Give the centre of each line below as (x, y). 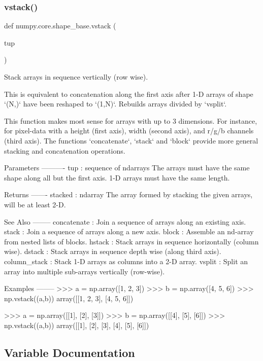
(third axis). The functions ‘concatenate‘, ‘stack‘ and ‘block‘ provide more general (131, 140)
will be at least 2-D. (35, 204)
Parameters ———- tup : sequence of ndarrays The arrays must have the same (127, 168)
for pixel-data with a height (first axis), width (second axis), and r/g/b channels (129, 131)
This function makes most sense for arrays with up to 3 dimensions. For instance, (131, 120)
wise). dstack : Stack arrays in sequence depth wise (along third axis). (113, 251)
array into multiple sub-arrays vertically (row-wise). (85, 271)
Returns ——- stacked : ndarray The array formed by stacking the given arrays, (128, 194)
